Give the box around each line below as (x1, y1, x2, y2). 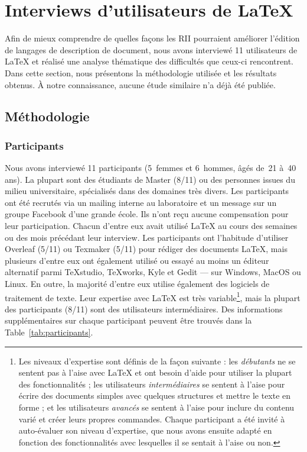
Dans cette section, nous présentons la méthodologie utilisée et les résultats (5, 66, 277, 79)
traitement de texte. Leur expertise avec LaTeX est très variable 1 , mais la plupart (5, 289, 301, 304)
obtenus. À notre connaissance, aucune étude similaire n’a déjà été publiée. (5, 78, 276, 91)
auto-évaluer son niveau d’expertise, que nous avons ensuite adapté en (18, 424, 272, 437)
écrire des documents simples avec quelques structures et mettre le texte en (18, 389, 291, 402)
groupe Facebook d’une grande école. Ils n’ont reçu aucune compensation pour (5, 208, 289, 220)
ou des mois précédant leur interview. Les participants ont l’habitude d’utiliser (5, 231, 289, 243)
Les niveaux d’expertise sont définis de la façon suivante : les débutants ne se (18, 354, 296, 367)
